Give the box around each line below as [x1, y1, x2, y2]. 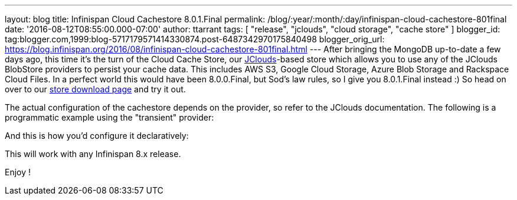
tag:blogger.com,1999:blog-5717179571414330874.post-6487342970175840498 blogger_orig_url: [5, 34, 385, 44]
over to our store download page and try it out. [5, 84, 186, 94]
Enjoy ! [5, 167, 31, 177]
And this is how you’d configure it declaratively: [5, 131, 189, 141]
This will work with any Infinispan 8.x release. [5, 149, 181, 159]
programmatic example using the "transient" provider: [5, 112, 214, 122]
